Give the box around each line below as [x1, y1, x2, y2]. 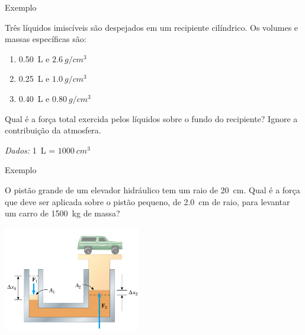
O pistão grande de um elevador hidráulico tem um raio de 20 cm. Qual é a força [5, 183, 300, 196]
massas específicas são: [5, 33, 86, 45]
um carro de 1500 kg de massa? [5, 207, 120, 219]
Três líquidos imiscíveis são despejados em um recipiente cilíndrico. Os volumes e [5, 21, 298, 33]
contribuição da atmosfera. [5, 124, 101, 136]
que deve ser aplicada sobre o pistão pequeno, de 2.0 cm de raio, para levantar [5, 195, 290, 208]
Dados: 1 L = [5, 143, 56, 156]
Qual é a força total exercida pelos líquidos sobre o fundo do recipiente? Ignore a [5, 112, 298, 125]
